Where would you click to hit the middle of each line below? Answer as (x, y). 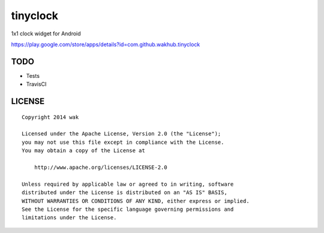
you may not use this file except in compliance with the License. (123, 142)
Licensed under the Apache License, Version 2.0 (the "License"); (121, 134)
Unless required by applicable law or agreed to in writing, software (128, 184)
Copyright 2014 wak (50, 117)
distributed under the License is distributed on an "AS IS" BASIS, (124, 193)
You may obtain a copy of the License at (83, 151)
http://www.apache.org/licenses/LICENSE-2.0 (100, 167)
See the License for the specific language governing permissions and (128, 209)
